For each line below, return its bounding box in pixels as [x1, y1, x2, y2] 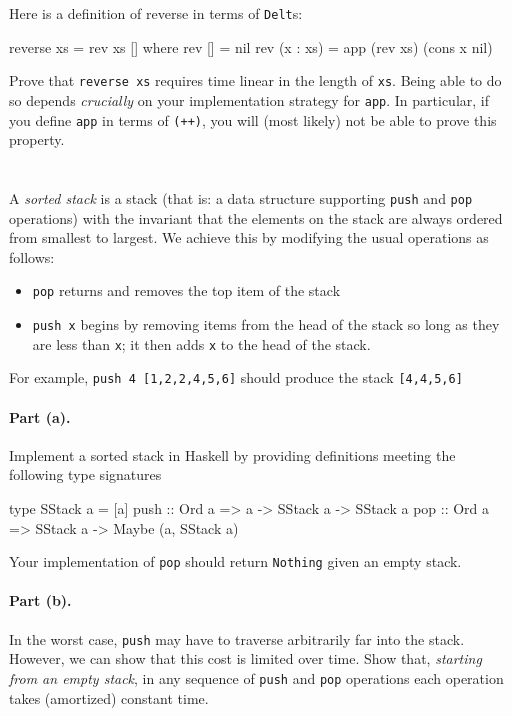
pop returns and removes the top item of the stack [32, 280, 341, 301]
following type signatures [9, 464, 162, 485]
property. [9, 129, 65, 150]
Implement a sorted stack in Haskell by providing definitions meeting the [9, 444, 456, 465]
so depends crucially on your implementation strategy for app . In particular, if [9, 89, 489, 110]
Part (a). [9, 406, 71, 427]
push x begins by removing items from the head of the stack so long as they [32, 314, 500, 335]
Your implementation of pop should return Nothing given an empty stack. [9, 551, 462, 572]
